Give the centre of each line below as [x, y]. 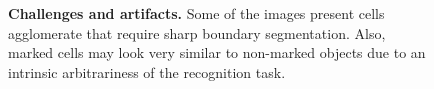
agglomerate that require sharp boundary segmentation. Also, [197, 32]
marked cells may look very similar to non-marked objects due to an [217, 52]
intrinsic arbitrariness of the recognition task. [147, 71]
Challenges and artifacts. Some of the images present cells [196, 13]
